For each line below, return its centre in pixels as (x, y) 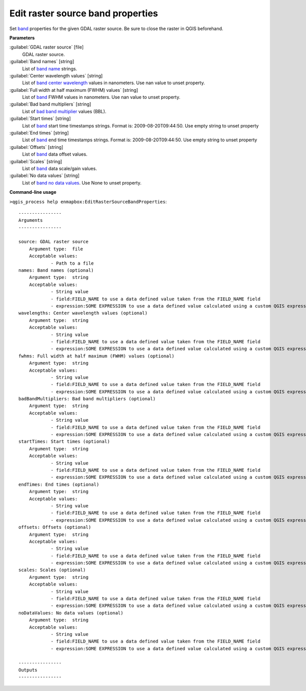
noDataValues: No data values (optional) (71, 613)
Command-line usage (33, 192)
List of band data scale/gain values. (59, 168)
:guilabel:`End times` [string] (39, 133)
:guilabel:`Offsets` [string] (36, 147)
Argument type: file (56, 249)
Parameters (22, 38)
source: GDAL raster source (54, 242)
